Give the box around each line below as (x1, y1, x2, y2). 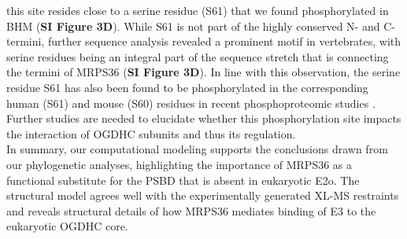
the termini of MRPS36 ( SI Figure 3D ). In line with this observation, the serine (6, 64, 401, 80)
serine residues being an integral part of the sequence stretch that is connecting (6, 48, 389, 64)
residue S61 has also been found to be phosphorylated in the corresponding (6, 79, 368, 95)
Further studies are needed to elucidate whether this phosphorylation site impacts (6, 110, 401, 127)
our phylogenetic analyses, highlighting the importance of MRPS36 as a (6, 156, 353, 172)
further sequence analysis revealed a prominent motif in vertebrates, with (47, 33, 401, 50)
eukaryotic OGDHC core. (6, 218, 128, 234)
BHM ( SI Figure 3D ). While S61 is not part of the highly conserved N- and (6, 17, 380, 34)
